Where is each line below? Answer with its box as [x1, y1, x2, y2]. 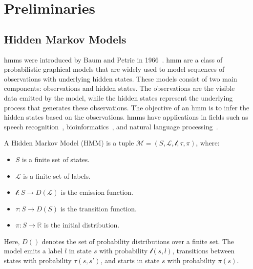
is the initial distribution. [43, 220, 120, 230]
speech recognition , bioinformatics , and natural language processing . [4, 121, 218, 131]
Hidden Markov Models [4, 31, 126, 46]
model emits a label [4, 246, 63, 256]
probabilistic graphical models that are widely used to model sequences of [4, 64, 225, 74]
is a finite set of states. [22, 154, 90, 164]
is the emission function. [61, 187, 133, 197]
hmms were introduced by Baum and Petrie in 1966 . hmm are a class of [4, 54, 223, 64]
